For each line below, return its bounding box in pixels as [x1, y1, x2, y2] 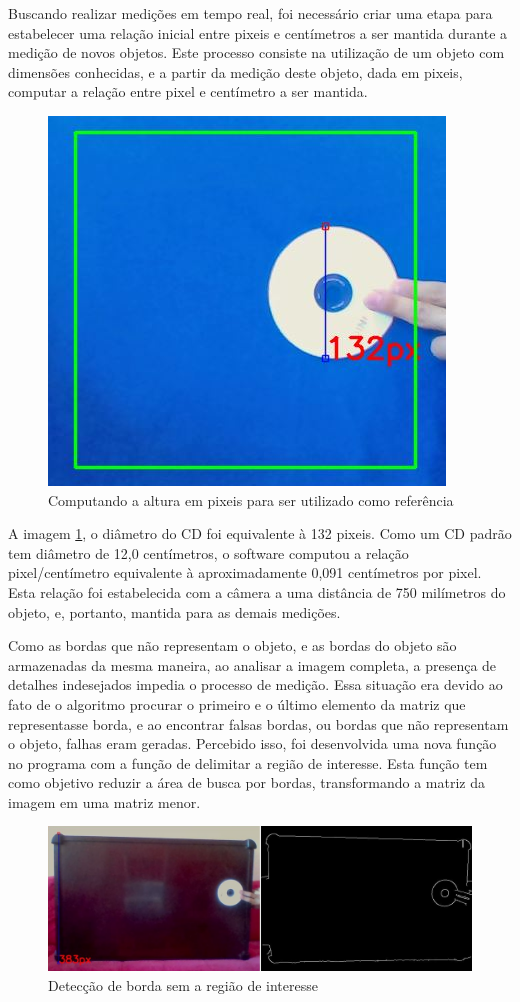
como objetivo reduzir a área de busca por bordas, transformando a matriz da [8, 772, 485, 793]
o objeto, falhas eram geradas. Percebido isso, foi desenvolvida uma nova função [8, 733, 497, 754]
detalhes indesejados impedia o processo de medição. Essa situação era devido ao [8, 674, 503, 695]
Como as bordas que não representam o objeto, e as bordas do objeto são [8, 635, 457, 656]
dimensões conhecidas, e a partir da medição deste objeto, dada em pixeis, [8, 61, 463, 82]
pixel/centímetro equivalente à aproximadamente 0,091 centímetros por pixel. [8, 562, 482, 583]
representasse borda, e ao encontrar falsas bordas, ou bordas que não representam [8, 713, 509, 734]
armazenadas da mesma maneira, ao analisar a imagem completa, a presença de [8, 654, 497, 675]
